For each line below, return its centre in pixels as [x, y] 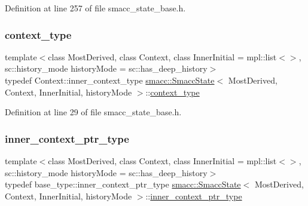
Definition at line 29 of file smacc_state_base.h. [93, 112]
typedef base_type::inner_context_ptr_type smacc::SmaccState [123, 184]
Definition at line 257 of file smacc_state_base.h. [95, 8]
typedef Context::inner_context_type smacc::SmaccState [110, 80]
